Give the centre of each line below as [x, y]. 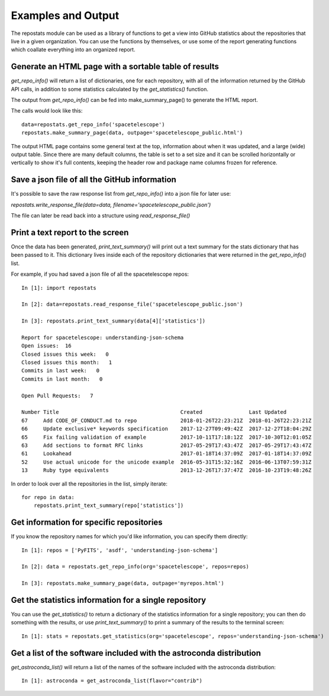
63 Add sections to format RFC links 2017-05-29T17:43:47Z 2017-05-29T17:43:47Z [167, 445]
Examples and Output [65, 15]
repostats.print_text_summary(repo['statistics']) [109, 506]
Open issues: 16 [46, 346]
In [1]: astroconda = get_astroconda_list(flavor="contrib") [112, 681]
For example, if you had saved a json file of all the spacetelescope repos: [100, 274]
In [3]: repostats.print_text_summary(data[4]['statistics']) [114, 321]
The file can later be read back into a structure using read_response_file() [101, 216]
